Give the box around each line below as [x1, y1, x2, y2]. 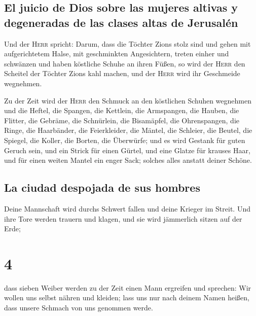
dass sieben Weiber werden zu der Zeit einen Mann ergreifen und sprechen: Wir [4, 282, 251, 293]
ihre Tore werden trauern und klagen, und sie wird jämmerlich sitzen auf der [4, 213, 242, 224]
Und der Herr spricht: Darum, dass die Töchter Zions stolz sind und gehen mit [4, 38, 251, 49]
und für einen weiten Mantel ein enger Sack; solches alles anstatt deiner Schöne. [4, 155, 252, 165]
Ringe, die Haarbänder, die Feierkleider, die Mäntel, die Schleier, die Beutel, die [4, 125, 252, 135]
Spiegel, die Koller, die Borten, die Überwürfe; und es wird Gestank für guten [4, 134, 245, 145]
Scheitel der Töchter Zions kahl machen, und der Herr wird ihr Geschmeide [4, 68, 240, 79]
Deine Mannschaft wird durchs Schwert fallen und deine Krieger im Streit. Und [4, 203, 250, 214]
